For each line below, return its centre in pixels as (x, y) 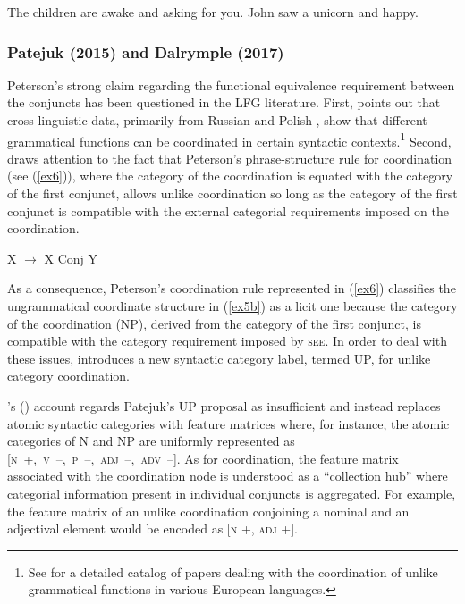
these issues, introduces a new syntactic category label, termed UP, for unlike (219, 358)
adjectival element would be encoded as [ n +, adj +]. (152, 528)
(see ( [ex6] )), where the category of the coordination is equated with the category (230, 176)
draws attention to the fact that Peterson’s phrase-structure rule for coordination (230, 158)
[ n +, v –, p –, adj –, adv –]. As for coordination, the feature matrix (203, 458)
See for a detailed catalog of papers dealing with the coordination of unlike (233, 571)
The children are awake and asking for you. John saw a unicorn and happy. (213, 12)
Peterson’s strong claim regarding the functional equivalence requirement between (231, 84)
